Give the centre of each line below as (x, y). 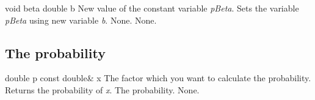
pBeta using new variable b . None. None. (81, 20)
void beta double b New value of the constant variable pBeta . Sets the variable (152, 8)
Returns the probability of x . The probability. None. (102, 89)
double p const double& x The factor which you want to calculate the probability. (158, 78)
